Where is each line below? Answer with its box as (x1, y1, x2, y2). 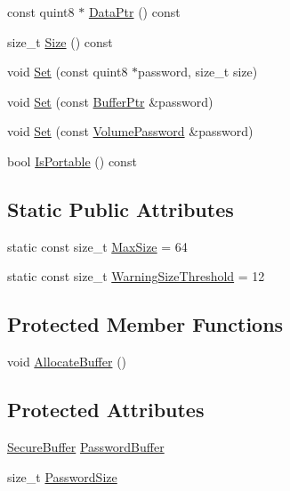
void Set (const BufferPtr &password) (7, 92, 213, 110)
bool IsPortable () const (7, 151, 137, 170)
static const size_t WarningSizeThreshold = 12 (7, 267, 265, 286)
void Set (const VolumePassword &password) (7, 122, 254, 141)
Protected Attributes (7, 396, 205, 423)
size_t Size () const (7, 32, 113, 51)
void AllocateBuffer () (7, 352, 127, 371)
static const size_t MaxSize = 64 (7, 237, 188, 255)
